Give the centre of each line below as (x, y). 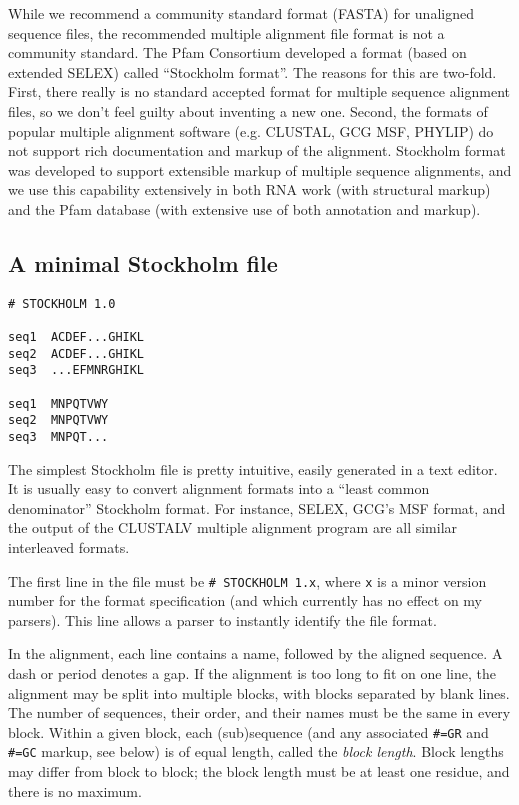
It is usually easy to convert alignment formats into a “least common (219, 488)
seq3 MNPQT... (58, 436)
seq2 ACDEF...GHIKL (76, 353)
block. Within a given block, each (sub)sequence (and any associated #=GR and (248, 731)
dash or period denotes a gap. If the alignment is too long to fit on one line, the (252, 673)
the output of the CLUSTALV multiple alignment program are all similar (233, 527)
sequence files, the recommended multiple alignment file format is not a (226, 32)
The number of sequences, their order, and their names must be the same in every (259, 712)
